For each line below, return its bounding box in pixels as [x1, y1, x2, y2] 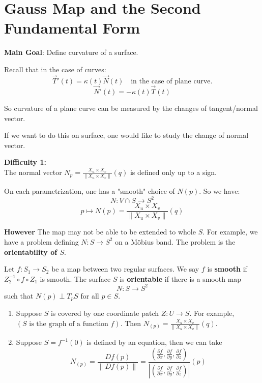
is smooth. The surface [40, 273, 111, 284]
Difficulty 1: [4, 157, 46, 167]
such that [4, 290, 34, 301]
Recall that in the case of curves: [4, 64, 106, 74]
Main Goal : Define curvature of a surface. [4, 47, 138, 57]
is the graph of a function [29, 320, 108, 328]
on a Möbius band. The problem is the [115, 236, 236, 247]
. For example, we [202, 226, 258, 237]
